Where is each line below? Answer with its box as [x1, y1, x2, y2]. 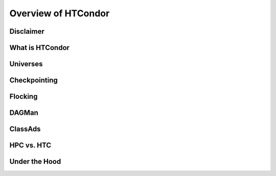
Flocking [9, 92, 38, 101]
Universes [9, 60, 43, 68]
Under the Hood [9, 157, 61, 166]
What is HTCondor [9, 43, 70, 52]
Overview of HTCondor [9, 8, 110, 19]
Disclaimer [9, 27, 44, 36]
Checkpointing [9, 76, 58, 85]
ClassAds [9, 125, 41, 134]
